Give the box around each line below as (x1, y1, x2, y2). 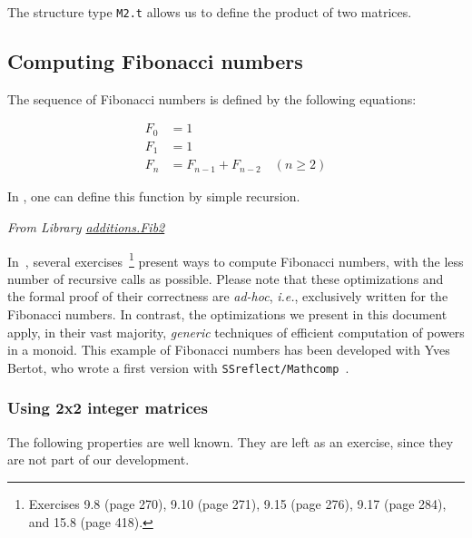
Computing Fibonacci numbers (7, 47, 303, 75)
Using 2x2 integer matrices (7, 396, 208, 419)
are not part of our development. (7, 450, 190, 469)
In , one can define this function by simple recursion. (7, 187, 300, 206)
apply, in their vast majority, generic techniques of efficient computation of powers (7, 322, 465, 341)
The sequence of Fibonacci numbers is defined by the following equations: (7, 89, 417, 108)
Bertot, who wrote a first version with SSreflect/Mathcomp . (7, 357, 349, 377)
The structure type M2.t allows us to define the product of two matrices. (7, 3, 412, 21)
